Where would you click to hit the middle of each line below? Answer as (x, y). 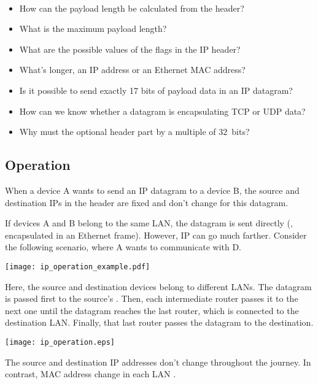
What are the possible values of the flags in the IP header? (130, 49)
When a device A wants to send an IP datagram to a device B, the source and (152, 190)
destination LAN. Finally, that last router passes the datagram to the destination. (159, 322)
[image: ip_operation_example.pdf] (78, 267)
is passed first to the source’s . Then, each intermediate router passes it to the (152, 298)
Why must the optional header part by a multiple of (118, 132)
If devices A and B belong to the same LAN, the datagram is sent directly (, (149, 223)
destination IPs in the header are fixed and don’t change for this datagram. (147, 202)
